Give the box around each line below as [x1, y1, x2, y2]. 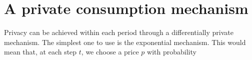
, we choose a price [81, 46, 139, 57]
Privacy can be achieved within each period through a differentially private [4, 27, 233, 37]
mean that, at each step [4, 46, 77, 57]
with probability [147, 46, 196, 57]
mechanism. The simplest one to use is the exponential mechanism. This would [4, 36, 246, 47]
